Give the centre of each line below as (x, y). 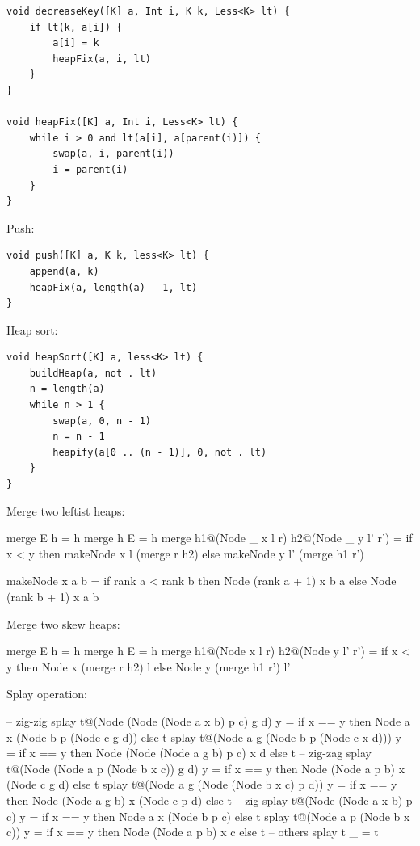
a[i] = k (76, 43)
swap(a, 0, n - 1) (102, 421)
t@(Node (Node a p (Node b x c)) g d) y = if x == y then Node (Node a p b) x (206, 768)
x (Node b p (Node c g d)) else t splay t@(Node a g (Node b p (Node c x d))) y (204, 737)
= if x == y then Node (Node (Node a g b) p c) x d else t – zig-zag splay (189, 753)
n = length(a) (67, 389)
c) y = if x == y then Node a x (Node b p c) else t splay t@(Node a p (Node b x (208, 816)
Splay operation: (47, 694)
